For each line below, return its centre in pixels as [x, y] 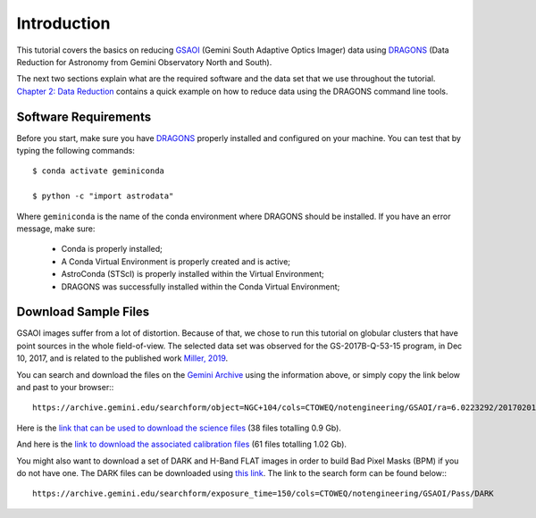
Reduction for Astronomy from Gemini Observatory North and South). [144, 62]
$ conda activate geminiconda [99, 171]
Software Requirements [84, 117]
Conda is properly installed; [112, 249]
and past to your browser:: [65, 387]
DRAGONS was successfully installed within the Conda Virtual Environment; [201, 287]
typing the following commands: [76, 151]
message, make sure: [56, 229]
